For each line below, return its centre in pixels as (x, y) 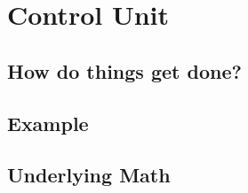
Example (48, 123)
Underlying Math (89, 175)
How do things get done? (124, 70)
